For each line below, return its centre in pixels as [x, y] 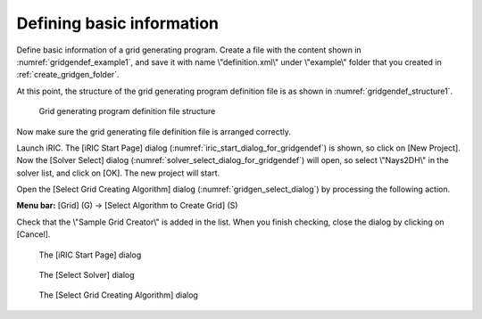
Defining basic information [117, 23]
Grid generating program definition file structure [127, 111]
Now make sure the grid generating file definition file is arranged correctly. [154, 131]
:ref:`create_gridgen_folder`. [68, 75]
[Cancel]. [33, 234]
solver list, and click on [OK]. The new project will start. [118, 173]
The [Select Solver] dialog [87, 275]
